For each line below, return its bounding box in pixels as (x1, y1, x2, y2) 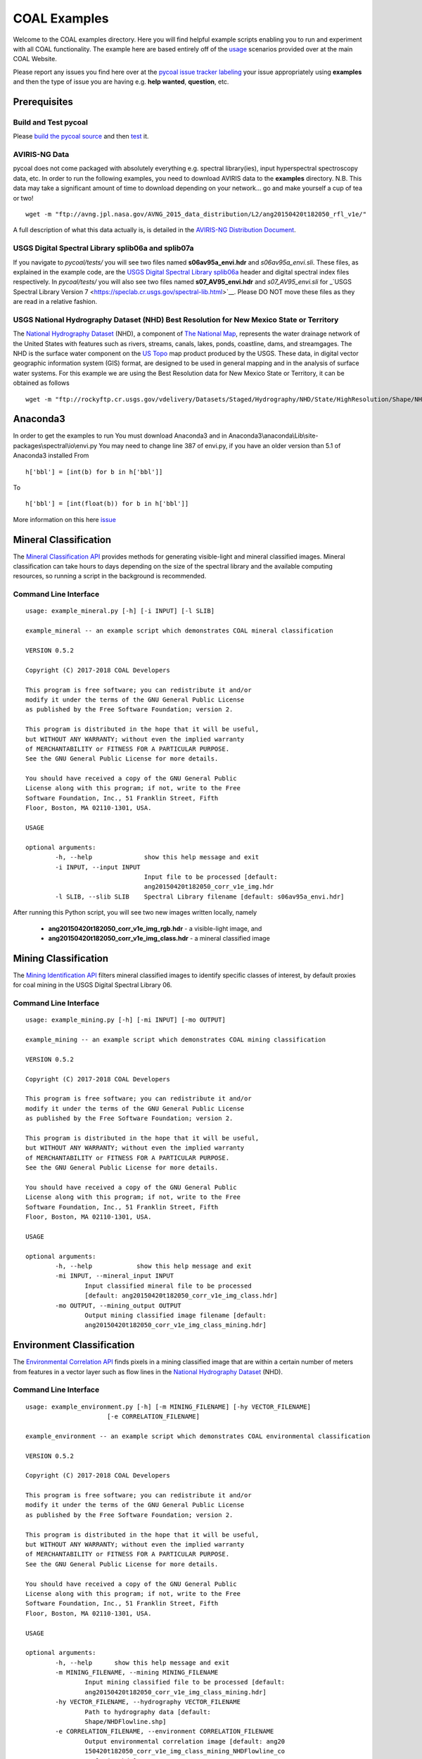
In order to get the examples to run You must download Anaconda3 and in (13, 431, 227, 440)
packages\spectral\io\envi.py (13, 441, 98, 450)
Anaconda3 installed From (13, 451, 89, 460)
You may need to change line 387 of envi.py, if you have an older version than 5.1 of (98, 441, 341, 450)
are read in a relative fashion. (13, 298, 98, 306)
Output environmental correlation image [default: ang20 (84, 1737, 286, 1745)
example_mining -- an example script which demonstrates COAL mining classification (25, 1035, 326, 1043)
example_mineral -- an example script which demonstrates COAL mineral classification (25, 627, 333, 635)
